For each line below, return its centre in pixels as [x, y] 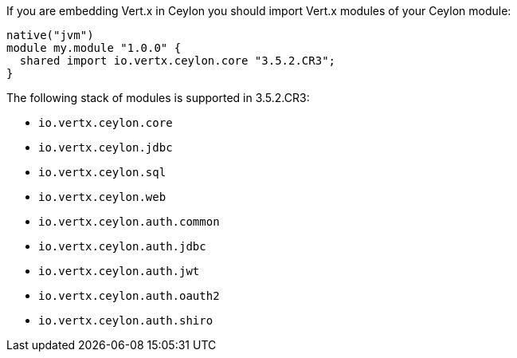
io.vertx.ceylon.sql [102, 172]
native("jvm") [50, 35]
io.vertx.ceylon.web [102, 197]
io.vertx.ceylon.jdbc [106, 148]
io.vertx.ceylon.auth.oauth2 [129, 296]
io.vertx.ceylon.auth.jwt [119, 271]
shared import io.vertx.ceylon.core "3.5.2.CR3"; [178, 61]
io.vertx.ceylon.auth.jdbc [122, 246]
